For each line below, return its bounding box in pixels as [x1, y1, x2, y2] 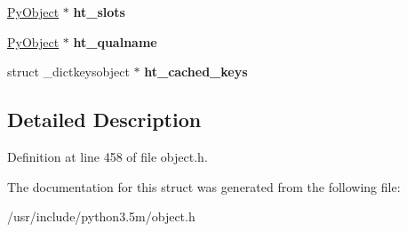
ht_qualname [73, 32, 157, 51]
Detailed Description [7, 106, 202, 133]
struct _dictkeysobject [7, 62, 130, 81]
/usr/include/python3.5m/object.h [7, 207, 196, 226]
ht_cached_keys [144, 62, 248, 81]
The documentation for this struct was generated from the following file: [7, 177, 401, 196]
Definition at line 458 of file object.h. [7, 147, 208, 165]
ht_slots [73, 3, 125, 20]
